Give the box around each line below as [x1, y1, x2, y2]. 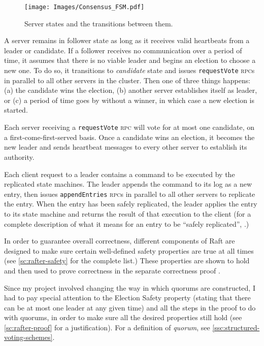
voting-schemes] [4, 332, 53, 342]
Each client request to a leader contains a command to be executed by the [4, 168, 235, 179]
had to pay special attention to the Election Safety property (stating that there [4, 292, 251, 303]
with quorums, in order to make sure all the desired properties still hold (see [4, 312, 242, 323]
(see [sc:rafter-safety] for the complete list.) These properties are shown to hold [4, 255, 250, 266]
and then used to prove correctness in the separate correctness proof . [4, 265, 220, 275]
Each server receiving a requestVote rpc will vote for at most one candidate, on [4, 122, 255, 132]
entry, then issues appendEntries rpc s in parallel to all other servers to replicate [4, 188, 255, 199]
